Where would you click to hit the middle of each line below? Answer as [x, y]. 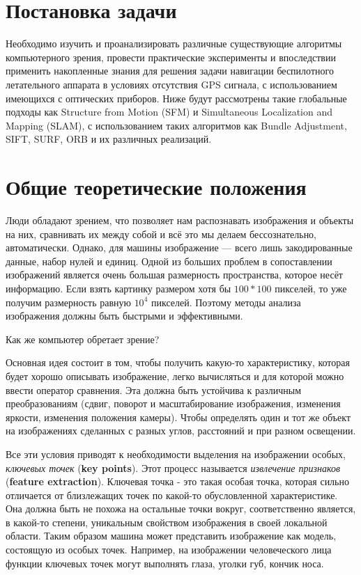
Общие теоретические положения [156, 187]
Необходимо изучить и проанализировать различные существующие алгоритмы [174, 44]
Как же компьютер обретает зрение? [83, 339]
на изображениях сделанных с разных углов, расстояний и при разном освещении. [181, 431]
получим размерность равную [68, 302]
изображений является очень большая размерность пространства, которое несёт [174, 275]
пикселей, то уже [311, 288]
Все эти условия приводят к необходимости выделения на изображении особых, [176, 454]
